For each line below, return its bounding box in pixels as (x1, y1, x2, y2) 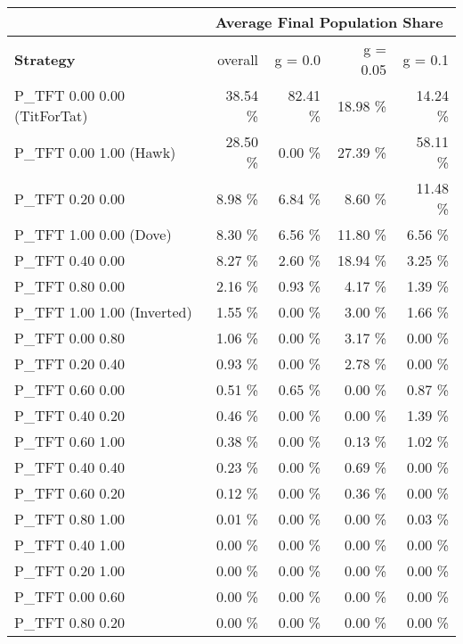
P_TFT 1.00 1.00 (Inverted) (14, 301, 192, 322)
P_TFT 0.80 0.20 (14, 612, 126, 632)
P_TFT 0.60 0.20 (14, 483, 126, 503)
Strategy (14, 48, 76, 70)
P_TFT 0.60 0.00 (14, 379, 126, 400)
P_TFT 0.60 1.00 (14, 431, 126, 451)
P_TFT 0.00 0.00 (14, 85, 126, 105)
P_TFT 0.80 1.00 (14, 508, 126, 529)
